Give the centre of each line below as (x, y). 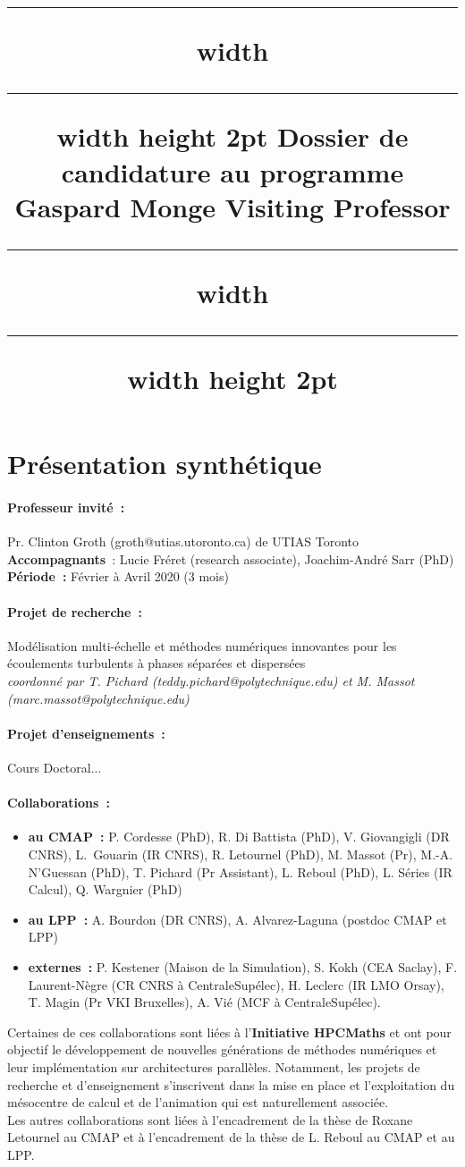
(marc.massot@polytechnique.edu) (98, 698)
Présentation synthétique (165, 464)
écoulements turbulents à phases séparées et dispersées (156, 663)
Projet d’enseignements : (86, 733)
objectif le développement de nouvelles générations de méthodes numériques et (222, 1049)
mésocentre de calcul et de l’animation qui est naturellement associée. (198, 1102)
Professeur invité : (66, 507)
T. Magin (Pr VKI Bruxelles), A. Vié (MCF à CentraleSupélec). (204, 1002)
